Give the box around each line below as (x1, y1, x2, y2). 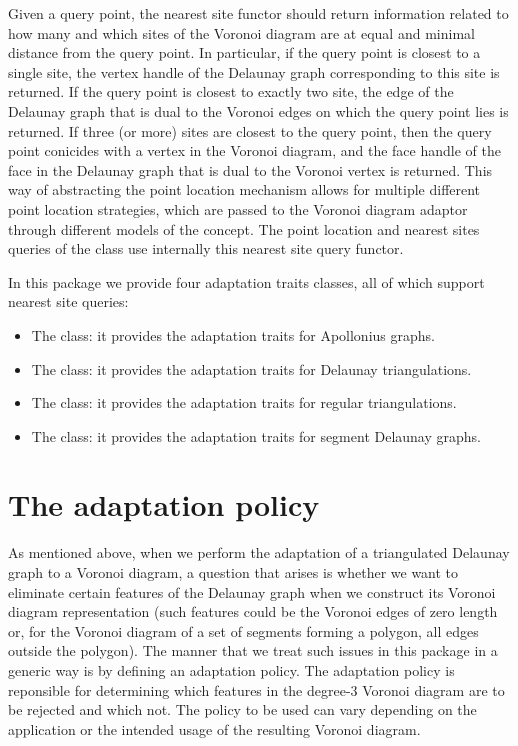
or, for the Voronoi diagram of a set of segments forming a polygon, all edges (8, 620, 479, 641)
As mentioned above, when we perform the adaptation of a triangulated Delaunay (8, 542, 510, 563)
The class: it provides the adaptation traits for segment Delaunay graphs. (31, 425, 481, 446)
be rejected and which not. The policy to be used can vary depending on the (8, 699, 477, 720)
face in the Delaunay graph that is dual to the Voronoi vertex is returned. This (8, 159, 493, 180)
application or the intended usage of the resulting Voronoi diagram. (8, 718, 421, 739)
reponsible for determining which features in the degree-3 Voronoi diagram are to (8, 679, 505, 700)
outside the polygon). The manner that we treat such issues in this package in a (8, 640, 498, 661)
